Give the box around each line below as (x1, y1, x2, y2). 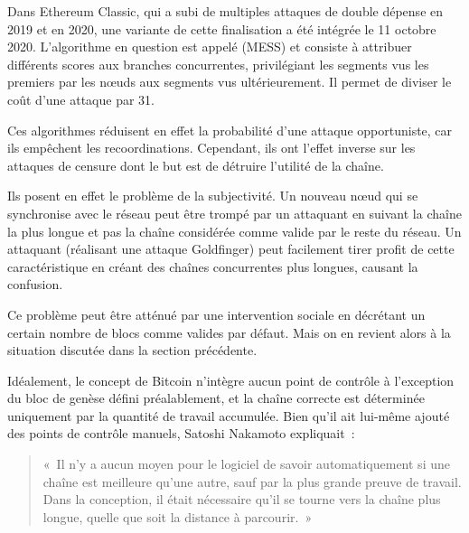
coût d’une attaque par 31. (7, 89, 155, 108)
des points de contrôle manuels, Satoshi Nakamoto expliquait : (7, 424, 355, 443)
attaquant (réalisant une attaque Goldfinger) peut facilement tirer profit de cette (7, 239, 455, 258)
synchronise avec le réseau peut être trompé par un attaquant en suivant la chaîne (7, 203, 462, 222)
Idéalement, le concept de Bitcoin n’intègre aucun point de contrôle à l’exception (7, 370, 455, 389)
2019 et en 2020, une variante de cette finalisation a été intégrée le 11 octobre (7, 19, 436, 38)
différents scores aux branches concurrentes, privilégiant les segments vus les (7, 54, 429, 73)
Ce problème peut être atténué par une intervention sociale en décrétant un (7, 304, 426, 323)
